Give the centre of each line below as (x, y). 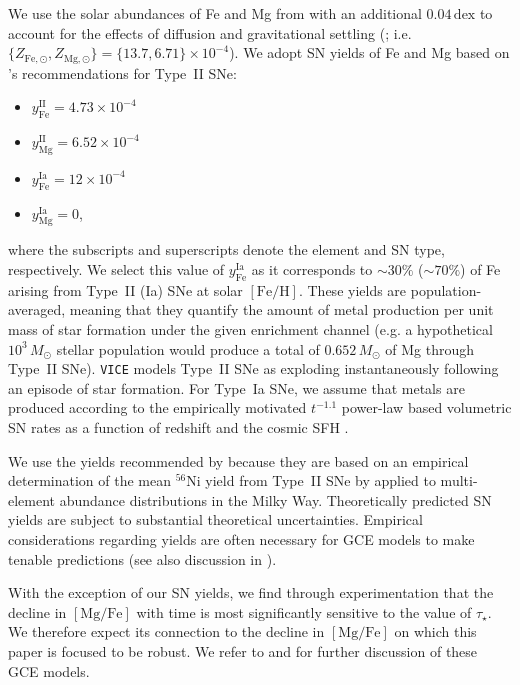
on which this (435, 631)
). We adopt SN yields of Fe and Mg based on (369, 52)
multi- (459, 480)
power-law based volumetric (426, 407)
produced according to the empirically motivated (157, 407)
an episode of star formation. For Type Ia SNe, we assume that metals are (236, 387)
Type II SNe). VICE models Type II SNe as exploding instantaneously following (253, 368)
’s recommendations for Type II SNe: (122, 72)
